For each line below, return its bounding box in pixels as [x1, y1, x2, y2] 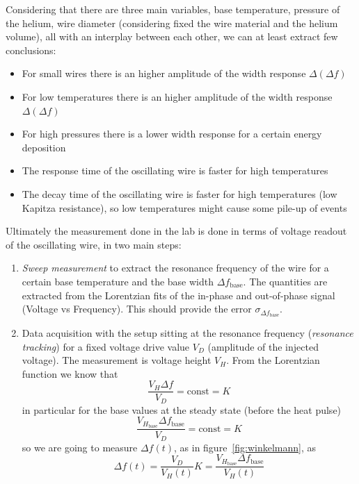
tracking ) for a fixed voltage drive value [22, 339, 190, 353]
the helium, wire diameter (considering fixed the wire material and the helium [6, 15, 338, 30]
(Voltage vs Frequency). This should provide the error [22, 301, 252, 316]
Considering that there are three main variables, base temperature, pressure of [6, 2, 340, 16]
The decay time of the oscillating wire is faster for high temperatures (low [22, 186, 337, 201]
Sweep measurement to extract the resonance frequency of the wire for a [22, 260, 329, 275]
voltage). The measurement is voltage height [22, 353, 212, 367]
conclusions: [6, 42, 56, 57]
